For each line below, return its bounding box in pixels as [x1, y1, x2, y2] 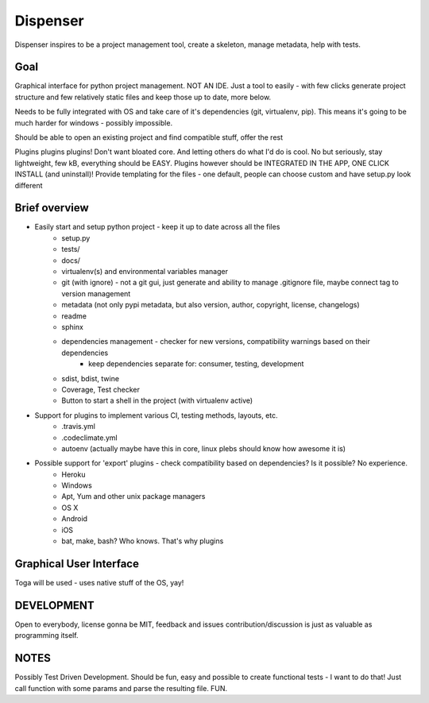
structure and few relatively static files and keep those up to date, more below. [14, 92, 272, 102]
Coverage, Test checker [61, 384, 141, 394]
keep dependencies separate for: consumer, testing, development [88, 359, 304, 369]
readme [61, 311, 87, 321]
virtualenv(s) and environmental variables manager [61, 267, 228, 276]
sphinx [61, 323, 83, 331]
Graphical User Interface [14, 557, 139, 570]
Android [61, 514, 87, 523]
